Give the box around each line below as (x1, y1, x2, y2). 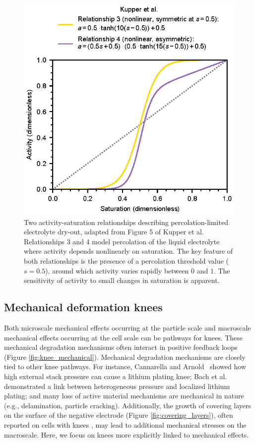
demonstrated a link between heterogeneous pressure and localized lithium (4, 381, 230, 391)
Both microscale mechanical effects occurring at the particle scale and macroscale (4, 323, 251, 333)
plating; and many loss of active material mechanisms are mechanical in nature (4, 390, 244, 401)
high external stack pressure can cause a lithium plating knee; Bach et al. (4, 371, 227, 381)
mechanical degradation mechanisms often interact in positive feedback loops (4, 342, 238, 352)
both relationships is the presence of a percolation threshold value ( (24, 256, 229, 266)
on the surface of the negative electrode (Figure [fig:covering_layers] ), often (4, 410, 233, 420)
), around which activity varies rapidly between (45, 265, 189, 276)
